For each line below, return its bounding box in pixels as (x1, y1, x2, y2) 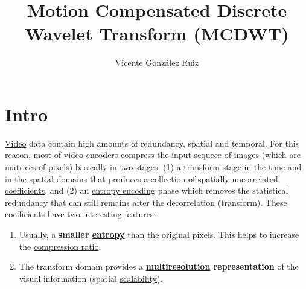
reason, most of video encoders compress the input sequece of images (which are (5, 148, 301, 161)
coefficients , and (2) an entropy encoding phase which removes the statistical (5, 184, 288, 197)
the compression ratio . (19, 240, 101, 252)
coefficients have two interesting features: (5, 208, 156, 220)
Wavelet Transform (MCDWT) (25, 21, 289, 46)
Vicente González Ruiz (115, 56, 199, 69)
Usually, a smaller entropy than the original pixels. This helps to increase (19, 228, 299, 240)
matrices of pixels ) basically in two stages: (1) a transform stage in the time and (5, 160, 302, 173)
